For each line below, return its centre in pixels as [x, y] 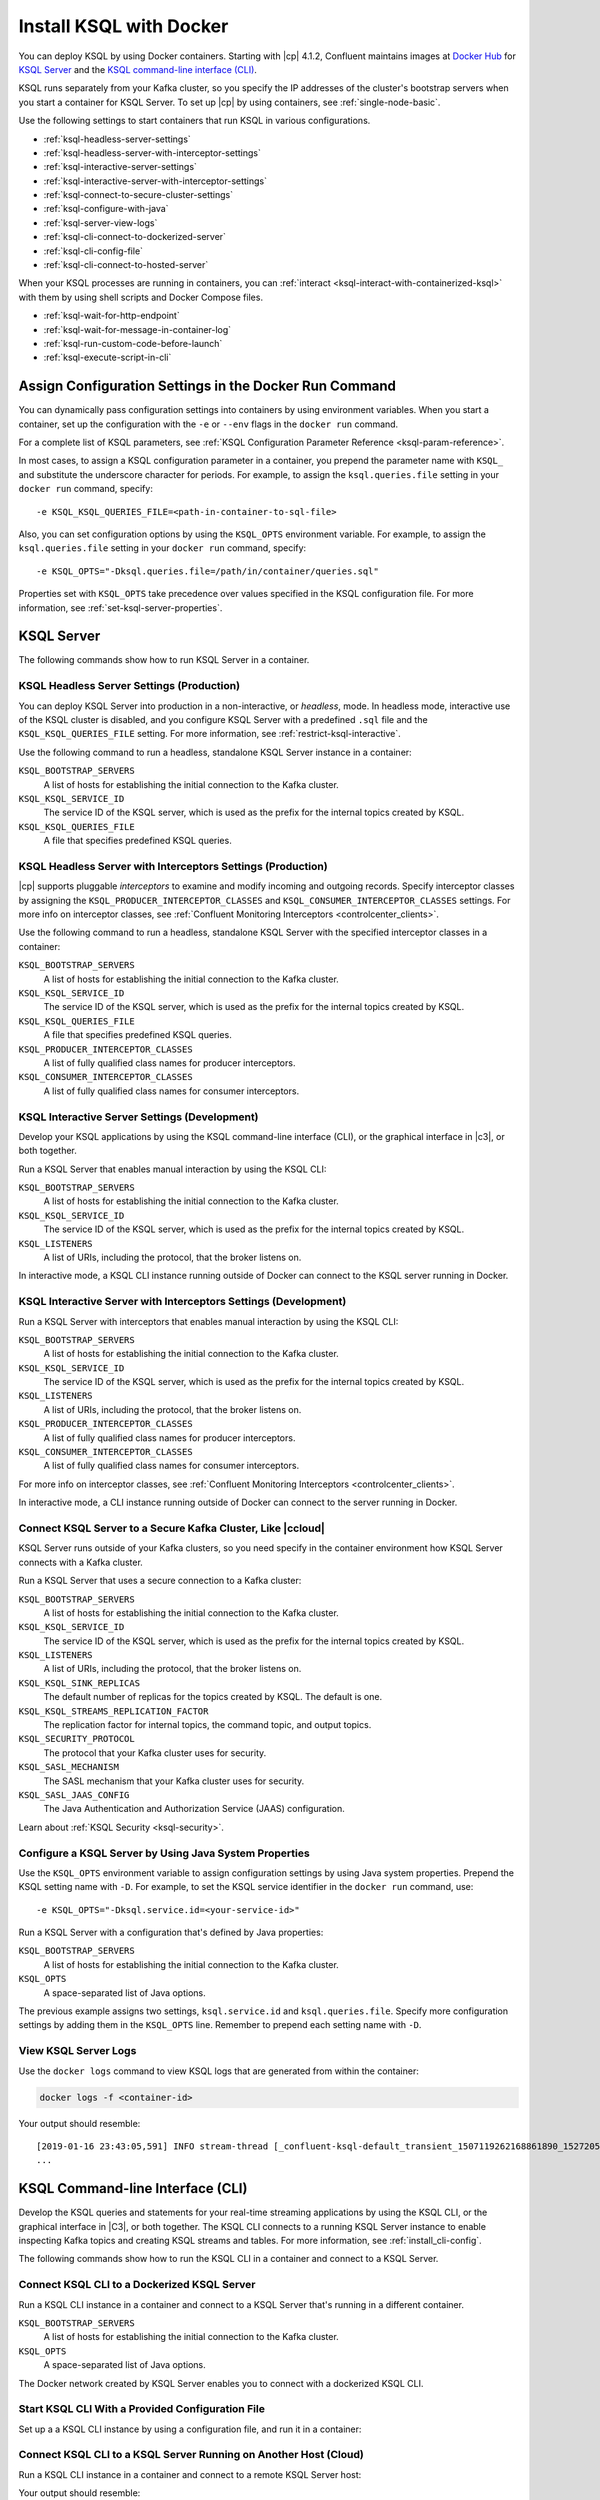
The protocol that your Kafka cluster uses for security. [155, 1752]
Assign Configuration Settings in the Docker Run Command [207, 386]
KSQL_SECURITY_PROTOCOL [76, 1739]
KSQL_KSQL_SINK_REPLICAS [79, 1683]
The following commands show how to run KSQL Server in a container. [164, 660]
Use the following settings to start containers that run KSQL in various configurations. [194, 121]
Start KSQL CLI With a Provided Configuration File [141, 2409]
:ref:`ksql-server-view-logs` [100, 222]
